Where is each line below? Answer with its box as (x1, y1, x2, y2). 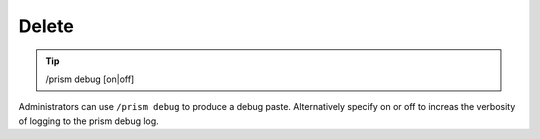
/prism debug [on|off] (45, 73, 135, 85)
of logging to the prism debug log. (18, 115, 159, 127)
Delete (18, 15, 74, 37)
